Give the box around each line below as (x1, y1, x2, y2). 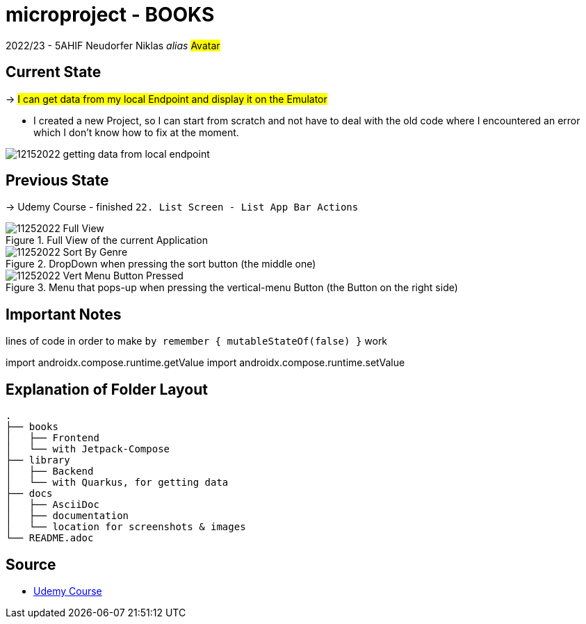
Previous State (6, 172, 109, 190)
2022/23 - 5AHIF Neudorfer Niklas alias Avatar (6, 39, 220, 51)
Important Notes (6, 305, 122, 323)
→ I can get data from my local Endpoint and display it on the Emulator (6, 92, 327, 105)
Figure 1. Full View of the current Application (6, 234, 208, 247)
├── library (6, 454, 70, 466)
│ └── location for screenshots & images (6, 521, 246, 533)
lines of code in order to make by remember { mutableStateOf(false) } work (6, 335, 388, 347)
